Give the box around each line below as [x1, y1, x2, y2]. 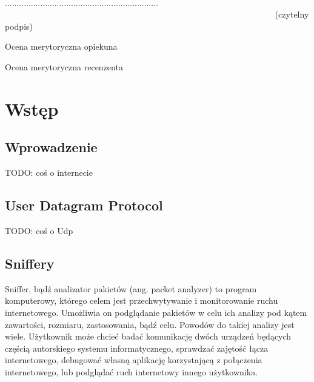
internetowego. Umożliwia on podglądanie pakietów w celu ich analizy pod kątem [5, 306, 307, 318]
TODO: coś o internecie [5, 166, 93, 179]
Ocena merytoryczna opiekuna [5, 40, 118, 53]
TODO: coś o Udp [5, 224, 73, 236]
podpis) [5, 19, 33, 32]
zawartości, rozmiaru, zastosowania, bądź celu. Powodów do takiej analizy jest [5, 318, 295, 330]
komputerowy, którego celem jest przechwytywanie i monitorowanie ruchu [5, 294, 278, 307]
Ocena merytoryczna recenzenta [5, 60, 123, 73]
